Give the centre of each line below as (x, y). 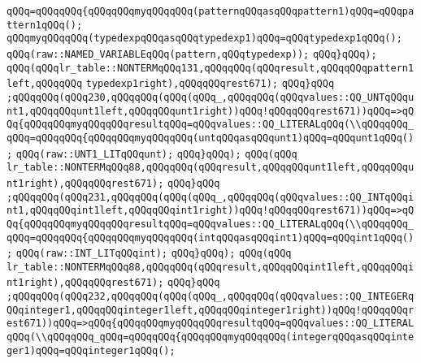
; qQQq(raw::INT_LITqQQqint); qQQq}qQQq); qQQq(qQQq (149, 254)
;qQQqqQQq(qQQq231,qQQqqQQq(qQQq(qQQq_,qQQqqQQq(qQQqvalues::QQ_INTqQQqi (210, 197)
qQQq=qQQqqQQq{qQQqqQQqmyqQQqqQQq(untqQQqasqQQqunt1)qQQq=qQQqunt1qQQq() (210, 138)
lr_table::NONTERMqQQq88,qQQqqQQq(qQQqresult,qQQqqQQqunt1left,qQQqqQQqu (210, 168)
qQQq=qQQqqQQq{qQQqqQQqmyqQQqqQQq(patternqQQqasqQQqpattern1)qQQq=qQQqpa (210, 11)
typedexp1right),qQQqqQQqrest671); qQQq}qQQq (210, 84)
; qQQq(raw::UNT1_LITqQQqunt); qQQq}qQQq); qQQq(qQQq (152, 154)
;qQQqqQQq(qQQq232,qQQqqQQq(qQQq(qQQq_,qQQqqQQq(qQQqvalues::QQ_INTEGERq (210, 297)
